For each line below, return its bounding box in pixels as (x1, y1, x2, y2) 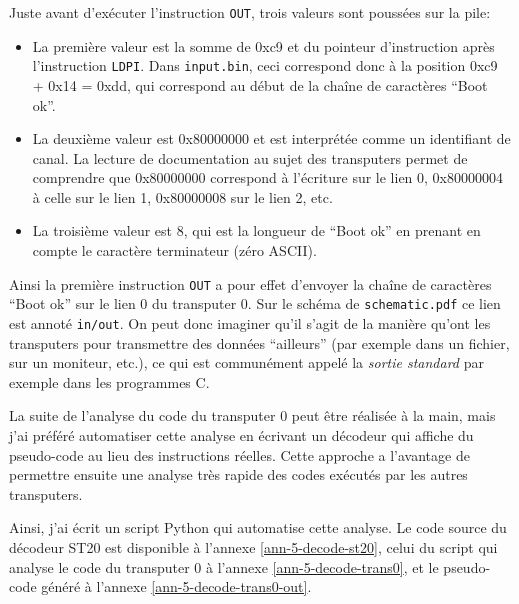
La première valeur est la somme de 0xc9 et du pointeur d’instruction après (32, 35, 495, 56)
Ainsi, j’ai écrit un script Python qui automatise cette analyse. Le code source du (9, 517, 507, 538)
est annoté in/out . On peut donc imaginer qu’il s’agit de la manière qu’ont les (9, 312, 491, 333)
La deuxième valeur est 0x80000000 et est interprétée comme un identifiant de (32, 128, 511, 149)
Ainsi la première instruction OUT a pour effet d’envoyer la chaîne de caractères (9, 273, 492, 294)
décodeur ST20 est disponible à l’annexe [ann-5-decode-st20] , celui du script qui (9, 536, 498, 557)
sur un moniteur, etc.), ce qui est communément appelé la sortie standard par (9, 352, 484, 373)
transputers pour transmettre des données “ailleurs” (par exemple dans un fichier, (9, 332, 510, 353)
